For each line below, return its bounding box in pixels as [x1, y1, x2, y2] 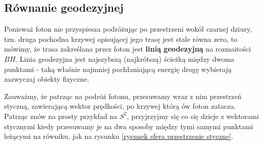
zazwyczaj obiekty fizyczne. [4, 74, 89, 84]
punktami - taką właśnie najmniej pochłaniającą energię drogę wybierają [4, 63, 232, 74]
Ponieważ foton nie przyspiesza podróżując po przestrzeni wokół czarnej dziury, [4, 23, 252, 34]
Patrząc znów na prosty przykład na [4, 110, 118, 121]
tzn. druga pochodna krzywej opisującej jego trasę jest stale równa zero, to [4, 33, 238, 44]
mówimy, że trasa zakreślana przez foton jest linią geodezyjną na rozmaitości [4, 43, 251, 54]
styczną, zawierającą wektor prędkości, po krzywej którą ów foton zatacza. [4, 101, 236, 111]
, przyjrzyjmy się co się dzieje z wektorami [127, 110, 259, 121]
